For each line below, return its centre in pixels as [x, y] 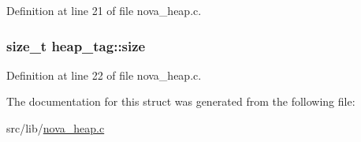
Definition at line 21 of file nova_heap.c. [104, 10]
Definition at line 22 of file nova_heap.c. [104, 75]
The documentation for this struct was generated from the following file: [181, 101]
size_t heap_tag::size [76, 45]
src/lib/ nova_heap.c [56, 128]
